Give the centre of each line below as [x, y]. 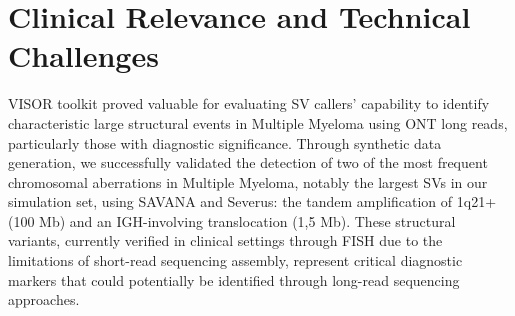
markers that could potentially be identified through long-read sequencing [234, 279]
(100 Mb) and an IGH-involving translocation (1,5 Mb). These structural [232, 220]
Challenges [83, 55]
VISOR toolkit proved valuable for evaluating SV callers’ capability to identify [249, 103]
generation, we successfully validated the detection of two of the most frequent [248, 162]
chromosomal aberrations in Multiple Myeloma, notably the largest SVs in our [248, 181]
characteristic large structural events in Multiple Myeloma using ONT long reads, [258, 122]
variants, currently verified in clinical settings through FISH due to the [225, 240]
